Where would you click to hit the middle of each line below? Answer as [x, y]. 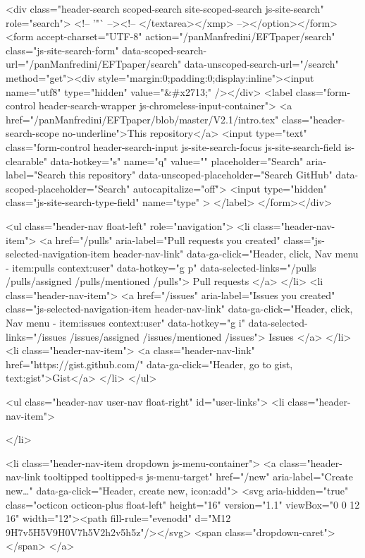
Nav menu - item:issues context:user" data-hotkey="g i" [125, 323]
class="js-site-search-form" [62, 50]
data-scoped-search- [165, 50]
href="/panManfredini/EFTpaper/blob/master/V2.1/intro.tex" [142, 119]
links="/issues [36, 336]
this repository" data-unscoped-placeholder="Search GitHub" [201, 175]
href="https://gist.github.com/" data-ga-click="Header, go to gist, [149, 364]
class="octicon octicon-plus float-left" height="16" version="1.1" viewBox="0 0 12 [183, 504]
